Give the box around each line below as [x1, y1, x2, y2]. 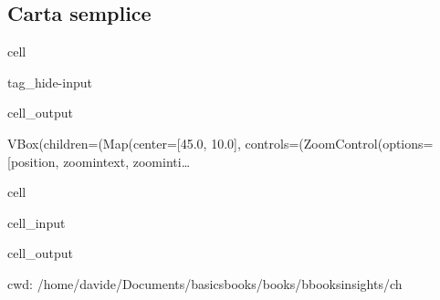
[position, [7, 151, 59, 171]
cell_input [7, 212, 66, 232]
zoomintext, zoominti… [63, 151, 191, 171]
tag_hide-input [7, 72, 92, 91]
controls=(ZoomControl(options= [245, 133, 434, 152]
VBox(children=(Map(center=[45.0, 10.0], [7, 133, 241, 152]
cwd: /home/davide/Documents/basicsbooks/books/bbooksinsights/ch [7, 274, 403, 293]
